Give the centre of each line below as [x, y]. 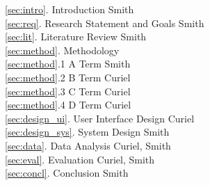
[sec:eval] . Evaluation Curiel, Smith [80, 159]
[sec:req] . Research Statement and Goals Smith [105, 23]
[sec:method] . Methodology [62, 50]
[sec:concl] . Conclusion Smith [67, 173]
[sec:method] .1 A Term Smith [68, 64]
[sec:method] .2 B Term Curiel [68, 77]
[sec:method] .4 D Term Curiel [68, 105]
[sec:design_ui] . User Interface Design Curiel [100, 118]
